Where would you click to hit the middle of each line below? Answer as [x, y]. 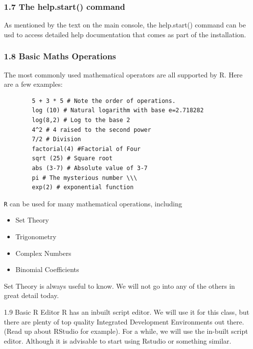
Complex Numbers [43, 253]
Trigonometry [36, 236]
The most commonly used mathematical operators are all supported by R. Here [123, 74]
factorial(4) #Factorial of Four [86, 149]
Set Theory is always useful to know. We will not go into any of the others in [120, 286]
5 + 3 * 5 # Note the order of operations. [104, 101]
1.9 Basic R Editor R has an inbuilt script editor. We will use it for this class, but [127, 312]
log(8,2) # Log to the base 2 [81, 120]
